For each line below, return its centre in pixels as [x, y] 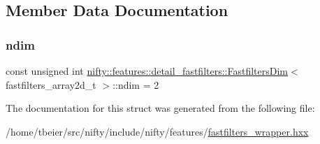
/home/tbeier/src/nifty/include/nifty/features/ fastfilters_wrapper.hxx [157, 131]
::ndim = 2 [136, 84]
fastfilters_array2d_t [51, 84]
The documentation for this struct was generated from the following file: [160, 108]
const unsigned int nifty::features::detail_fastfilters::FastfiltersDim [147, 71]
